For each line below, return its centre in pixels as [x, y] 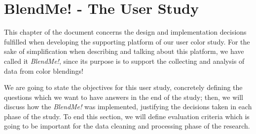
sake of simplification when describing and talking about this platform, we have [124, 51]
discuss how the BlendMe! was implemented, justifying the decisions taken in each [128, 107]
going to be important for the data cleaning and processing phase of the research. [127, 126]
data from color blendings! [44, 70]
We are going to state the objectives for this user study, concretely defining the [123, 87]
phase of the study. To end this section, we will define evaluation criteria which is [127, 116]
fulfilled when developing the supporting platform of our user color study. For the [127, 41]
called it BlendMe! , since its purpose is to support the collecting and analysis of [124, 61]
